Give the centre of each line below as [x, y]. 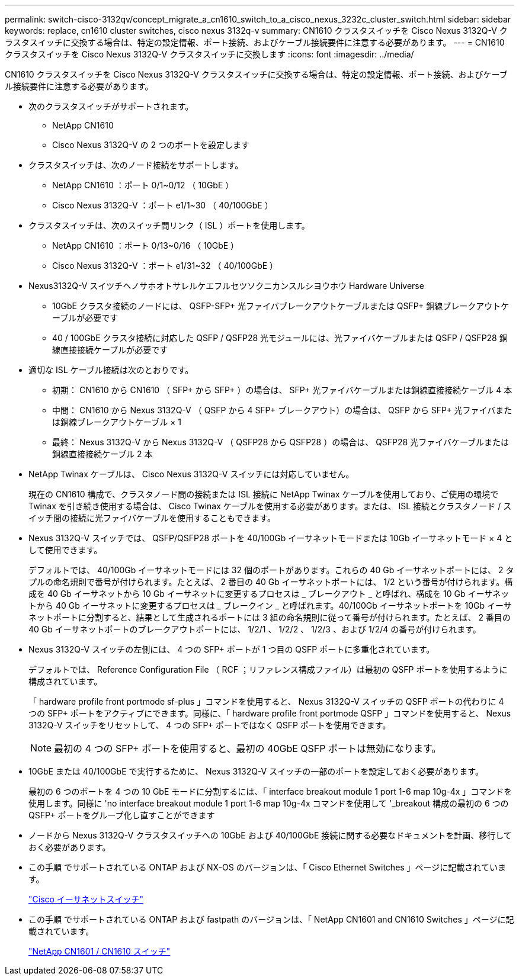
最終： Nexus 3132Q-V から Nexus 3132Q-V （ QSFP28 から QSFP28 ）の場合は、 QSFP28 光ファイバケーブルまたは [281, 442]
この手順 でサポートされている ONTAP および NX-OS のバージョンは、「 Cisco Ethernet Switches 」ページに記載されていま [267, 867]
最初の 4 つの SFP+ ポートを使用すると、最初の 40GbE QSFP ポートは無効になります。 [248, 748]
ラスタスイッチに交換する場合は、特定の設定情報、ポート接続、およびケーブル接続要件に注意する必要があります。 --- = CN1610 [255, 42]
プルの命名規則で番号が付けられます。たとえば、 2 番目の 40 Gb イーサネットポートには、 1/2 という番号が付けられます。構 [271, 582]
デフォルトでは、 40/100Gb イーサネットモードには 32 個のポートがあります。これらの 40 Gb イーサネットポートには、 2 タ [271, 570]
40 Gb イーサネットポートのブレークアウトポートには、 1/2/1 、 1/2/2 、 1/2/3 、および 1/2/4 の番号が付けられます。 [255, 629]
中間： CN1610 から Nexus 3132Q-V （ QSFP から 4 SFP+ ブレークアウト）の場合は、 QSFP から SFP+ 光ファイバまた [282, 410]
